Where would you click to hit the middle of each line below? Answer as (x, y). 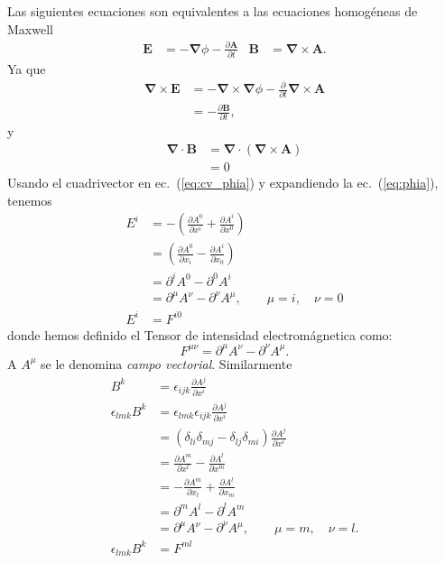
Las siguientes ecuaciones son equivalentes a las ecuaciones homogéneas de (213, 11)
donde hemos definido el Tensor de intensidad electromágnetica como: (200, 334)
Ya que (27, 69)
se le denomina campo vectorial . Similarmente (167, 363)
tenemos (30, 200)
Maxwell (30, 28)
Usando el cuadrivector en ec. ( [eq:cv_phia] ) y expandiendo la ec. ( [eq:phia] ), (223, 183)
